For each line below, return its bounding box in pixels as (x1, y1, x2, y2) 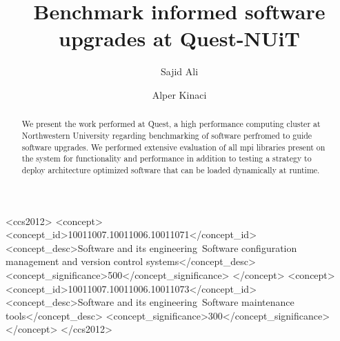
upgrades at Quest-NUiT (59, 24, 300, 52)
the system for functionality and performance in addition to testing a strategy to (21, 153, 312, 164)
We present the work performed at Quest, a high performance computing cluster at (21, 118, 321, 130)
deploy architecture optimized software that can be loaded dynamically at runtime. (21, 164, 320, 175)
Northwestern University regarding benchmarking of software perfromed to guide (21, 129, 312, 141)
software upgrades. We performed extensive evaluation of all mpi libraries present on (21, 141, 326, 153)
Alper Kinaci (152, 87, 207, 101)
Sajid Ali (160, 64, 199, 79)
